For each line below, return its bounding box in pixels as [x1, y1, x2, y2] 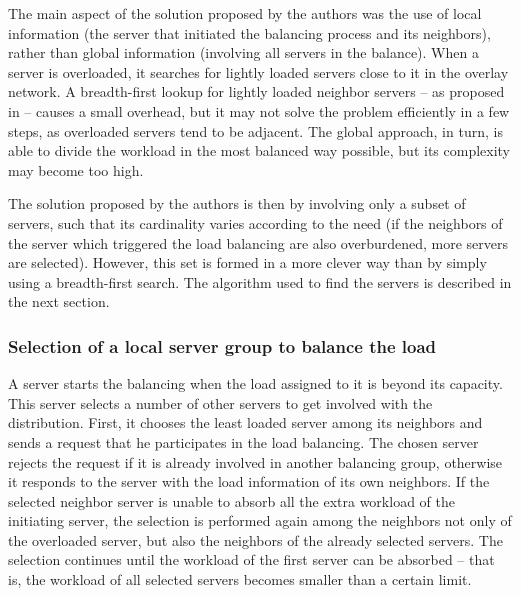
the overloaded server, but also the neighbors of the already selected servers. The [8, 529, 503, 550]
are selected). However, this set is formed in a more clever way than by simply [8, 252, 487, 273]
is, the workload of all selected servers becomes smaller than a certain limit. [8, 569, 472, 590]
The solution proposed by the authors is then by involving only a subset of [8, 193, 466, 214]
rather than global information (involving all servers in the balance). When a [8, 42, 479, 63]
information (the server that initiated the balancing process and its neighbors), [8, 22, 491, 43]
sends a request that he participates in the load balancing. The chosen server [8, 431, 479, 452]
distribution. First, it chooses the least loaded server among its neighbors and [8, 412, 483, 433]
